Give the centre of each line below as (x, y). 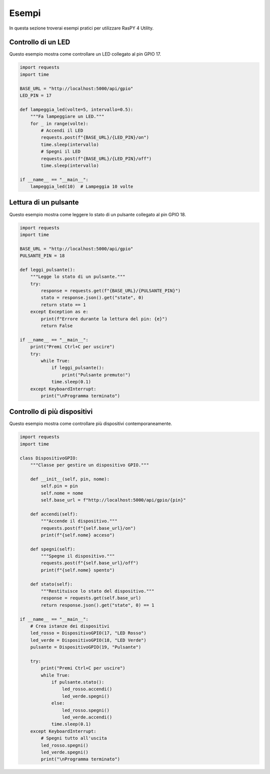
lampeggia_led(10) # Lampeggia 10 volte (82, 187)
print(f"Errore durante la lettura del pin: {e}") (104, 319)
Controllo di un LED (40, 42)
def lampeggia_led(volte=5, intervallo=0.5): (76, 109)
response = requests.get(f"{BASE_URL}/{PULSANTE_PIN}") (111, 291)
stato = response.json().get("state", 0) (92, 298)
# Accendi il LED (62, 130)
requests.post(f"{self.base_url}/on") (88, 528)
